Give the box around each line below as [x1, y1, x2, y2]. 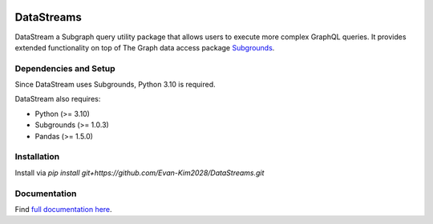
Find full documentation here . [14, 204, 112, 214]
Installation [14, 151, 60, 162]
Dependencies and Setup [14, 62, 115, 74]
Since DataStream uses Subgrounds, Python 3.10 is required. [14, 80, 216, 90]
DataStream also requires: [14, 94, 101, 104]
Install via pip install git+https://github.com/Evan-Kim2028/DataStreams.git [14, 168, 265, 178]
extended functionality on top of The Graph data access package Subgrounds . [14, 42, 275, 52]
